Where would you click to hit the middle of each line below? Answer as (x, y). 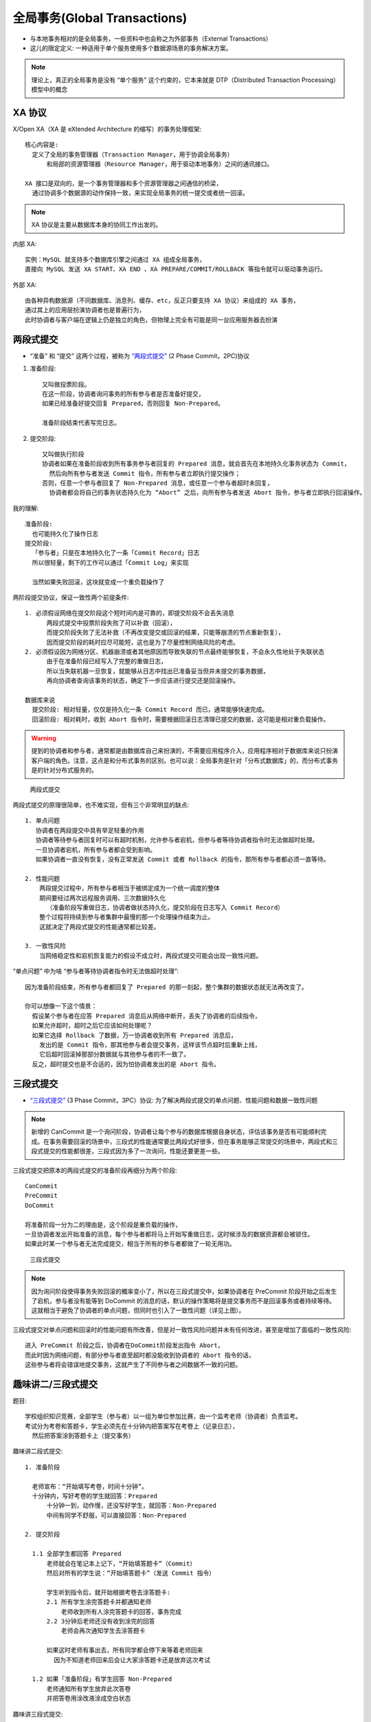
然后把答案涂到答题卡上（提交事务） (83, 1435)
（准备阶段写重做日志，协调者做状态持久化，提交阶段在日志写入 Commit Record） (165, 907)
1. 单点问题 (43, 821)
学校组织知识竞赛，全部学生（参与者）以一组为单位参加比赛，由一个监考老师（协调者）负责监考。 (163, 1417)
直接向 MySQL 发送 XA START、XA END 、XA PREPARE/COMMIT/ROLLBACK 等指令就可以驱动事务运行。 (176, 269)
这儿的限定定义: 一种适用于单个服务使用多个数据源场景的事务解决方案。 (131, 48)
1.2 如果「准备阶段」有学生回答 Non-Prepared (102, 1679)
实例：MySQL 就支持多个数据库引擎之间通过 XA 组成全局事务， (115, 259)
